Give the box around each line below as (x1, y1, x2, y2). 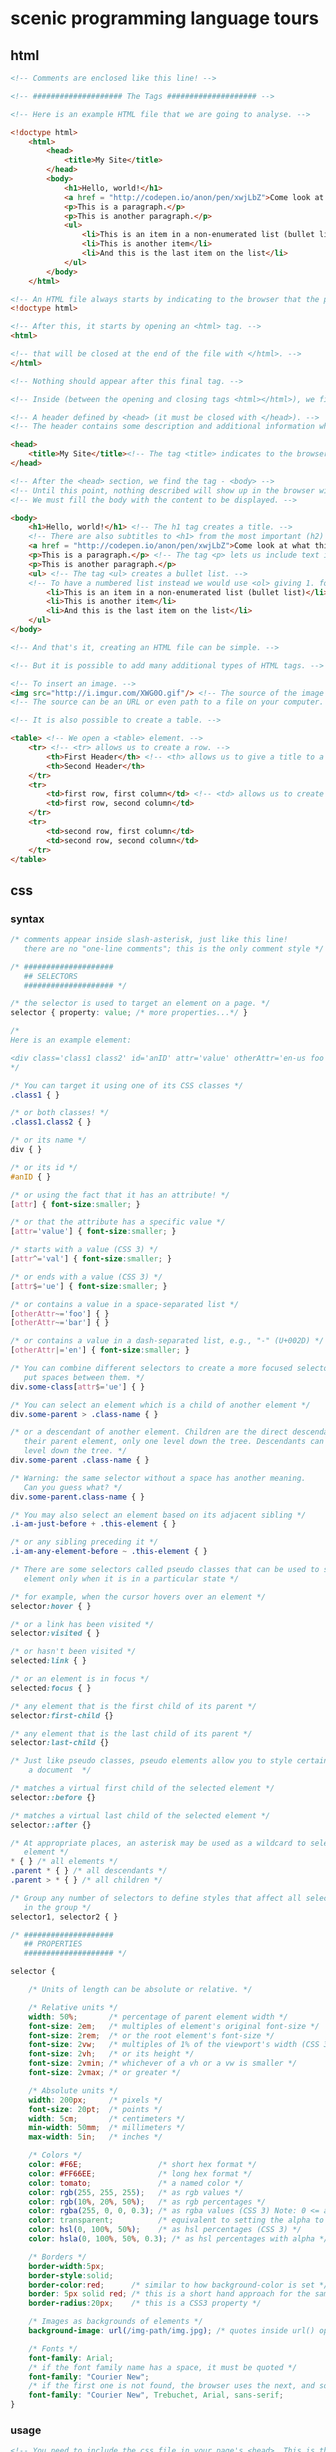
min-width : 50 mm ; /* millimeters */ (28, 2123, 186, 2133)
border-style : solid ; (28, 2270, 114, 2281)
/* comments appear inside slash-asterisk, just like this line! (10, 935, 288, 945)
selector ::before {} (10, 1792, 97, 1802)
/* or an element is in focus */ (10, 1674, 150, 1684)
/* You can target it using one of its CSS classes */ (10, 1080, 244, 1091)
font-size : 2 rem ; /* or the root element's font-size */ (28, 2030, 275, 2041)
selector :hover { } (10, 1601, 92, 1611)
